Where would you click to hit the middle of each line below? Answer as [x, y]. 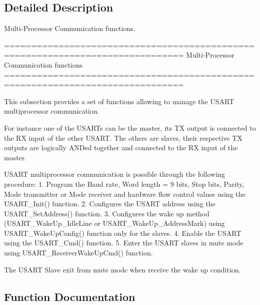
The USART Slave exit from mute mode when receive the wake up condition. [122, 269]
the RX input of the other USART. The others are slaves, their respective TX [123, 137]
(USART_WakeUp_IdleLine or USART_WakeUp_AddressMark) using [114, 223]
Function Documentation [70, 296]
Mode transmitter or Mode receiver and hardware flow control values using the [125, 194]
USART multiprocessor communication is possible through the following [115, 174]
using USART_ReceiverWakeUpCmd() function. [78, 253]
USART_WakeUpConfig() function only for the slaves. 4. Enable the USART [123, 233]
